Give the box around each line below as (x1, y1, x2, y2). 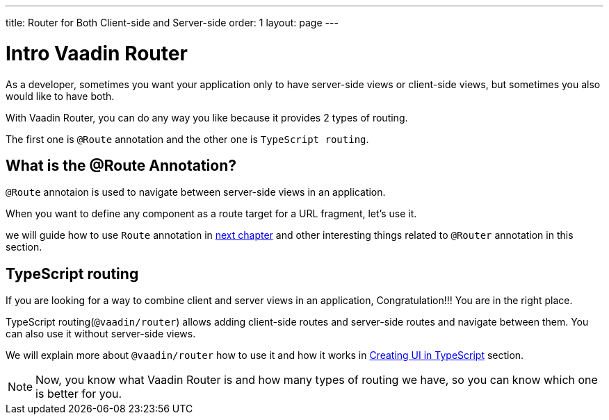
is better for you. (35, 387, 122, 401)
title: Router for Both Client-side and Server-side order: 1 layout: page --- (6, 17, 339, 28)
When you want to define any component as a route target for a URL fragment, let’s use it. (6, 208, 417, 220)
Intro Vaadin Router (6, 41, 188, 65)
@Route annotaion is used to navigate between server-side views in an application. (6, 186, 386, 199)
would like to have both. (6, 90, 115, 102)
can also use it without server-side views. (6, 328, 196, 340)
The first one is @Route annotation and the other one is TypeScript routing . (6, 133, 369, 145)
